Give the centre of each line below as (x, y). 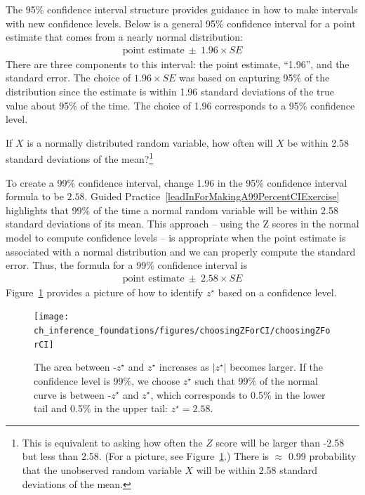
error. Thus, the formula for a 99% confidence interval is (127, 265)
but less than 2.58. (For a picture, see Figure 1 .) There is (146, 456)
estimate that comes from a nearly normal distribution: (124, 37)
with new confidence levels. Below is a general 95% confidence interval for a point (181, 23)
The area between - (75, 367)
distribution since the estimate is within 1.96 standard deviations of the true (170, 91)
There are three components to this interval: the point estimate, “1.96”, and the (178, 64)
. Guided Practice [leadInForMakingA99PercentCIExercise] (212, 196)
